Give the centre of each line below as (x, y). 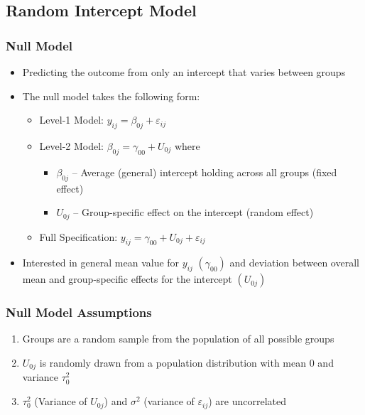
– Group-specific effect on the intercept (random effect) (194, 212)
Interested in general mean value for (101, 263)
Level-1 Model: (72, 120)
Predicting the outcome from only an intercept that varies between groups (184, 72)
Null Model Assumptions (79, 312)
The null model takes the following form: (111, 96)
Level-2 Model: (72, 145)
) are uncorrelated (247, 401)
